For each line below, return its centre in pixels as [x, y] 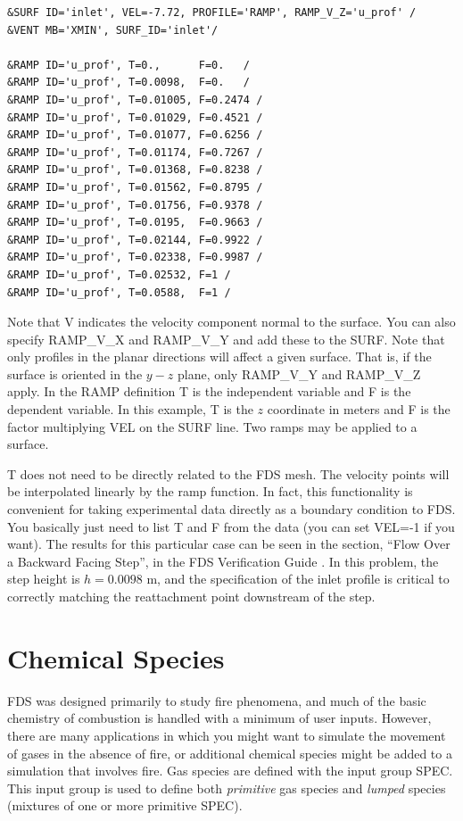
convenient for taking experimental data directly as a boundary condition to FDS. [231, 509]
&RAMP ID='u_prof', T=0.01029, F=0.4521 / [135, 117]
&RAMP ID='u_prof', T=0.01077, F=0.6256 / [135, 135]
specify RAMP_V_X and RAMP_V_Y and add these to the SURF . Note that [226, 339]
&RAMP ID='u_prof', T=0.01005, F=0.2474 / [135, 100]
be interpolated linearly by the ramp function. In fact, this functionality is [210, 491]
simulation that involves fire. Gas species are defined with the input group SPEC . [230, 771]
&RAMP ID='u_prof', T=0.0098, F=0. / [129, 83]
